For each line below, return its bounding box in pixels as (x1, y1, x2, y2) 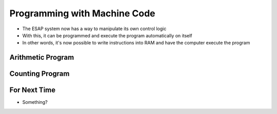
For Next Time (9, 86, 56, 95)
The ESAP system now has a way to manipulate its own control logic (22, 26, 167, 32)
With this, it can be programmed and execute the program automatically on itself (22, 32, 192, 38)
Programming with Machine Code (9, 8, 156, 19)
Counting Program (9, 70, 70, 78)
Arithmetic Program (9, 53, 74, 62)
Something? (22, 99, 48, 105)
